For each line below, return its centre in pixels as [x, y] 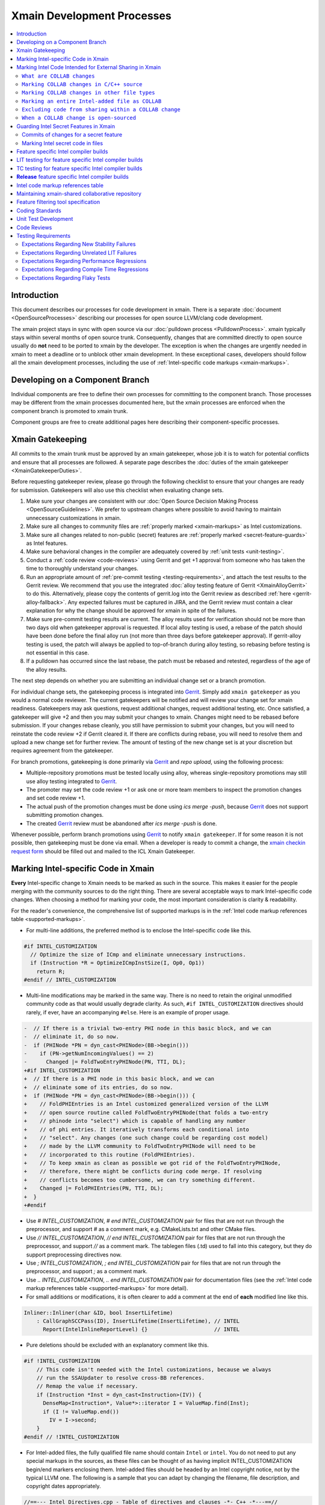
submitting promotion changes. [65, 815]
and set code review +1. [56, 798]
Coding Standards [39, 210]
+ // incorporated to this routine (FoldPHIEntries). [110, 1155]
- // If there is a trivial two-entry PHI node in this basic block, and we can [148, 1028]
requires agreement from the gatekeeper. [62, 751]
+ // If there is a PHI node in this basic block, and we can [119, 1079]
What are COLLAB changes [58, 76]
